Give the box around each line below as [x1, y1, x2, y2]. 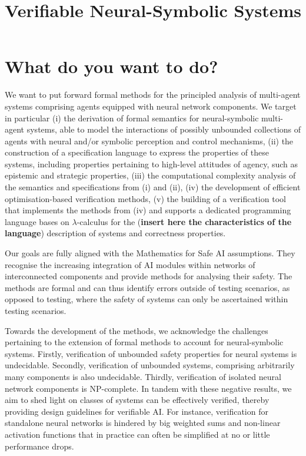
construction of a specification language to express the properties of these [5, 146, 269, 158]
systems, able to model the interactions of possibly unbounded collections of [26, 123, 301, 136]
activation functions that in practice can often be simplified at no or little [5, 428, 270, 440]
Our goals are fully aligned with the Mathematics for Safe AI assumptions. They [5, 247, 295, 259]
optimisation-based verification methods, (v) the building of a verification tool [5, 192, 286, 204]
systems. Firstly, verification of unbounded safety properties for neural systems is [5, 347, 297, 359]
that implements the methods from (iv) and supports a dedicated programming [5, 204, 291, 216]
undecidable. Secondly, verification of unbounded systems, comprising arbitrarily [5, 359, 295, 371]
